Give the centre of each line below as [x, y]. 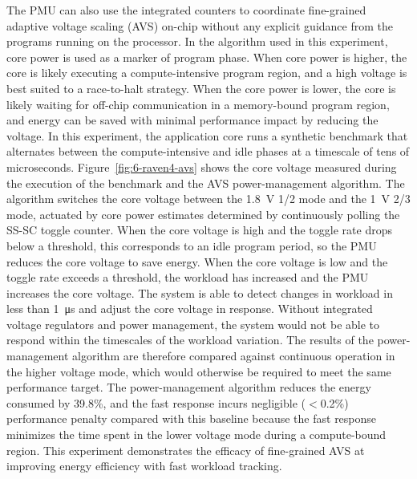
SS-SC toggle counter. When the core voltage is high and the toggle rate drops [199, 230]
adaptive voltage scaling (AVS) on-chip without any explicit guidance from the [200, 25]
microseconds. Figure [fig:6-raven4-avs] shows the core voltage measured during [202, 166]
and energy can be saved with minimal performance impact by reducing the [192, 120]
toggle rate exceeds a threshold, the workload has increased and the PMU [188, 277]
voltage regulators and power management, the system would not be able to [193, 324]
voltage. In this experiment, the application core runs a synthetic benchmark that [207, 135]
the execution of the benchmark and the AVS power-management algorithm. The [206, 183]
